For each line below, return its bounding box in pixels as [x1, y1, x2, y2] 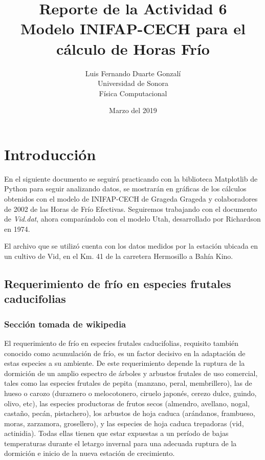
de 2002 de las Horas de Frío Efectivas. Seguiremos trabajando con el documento [4, 203, 257, 214]
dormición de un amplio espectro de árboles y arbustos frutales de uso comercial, [4, 367, 258, 378]
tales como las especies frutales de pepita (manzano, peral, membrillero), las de [4, 378, 252, 388]
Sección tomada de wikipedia [4, 317, 126, 330]
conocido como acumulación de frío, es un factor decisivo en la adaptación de [4, 347, 246, 358]
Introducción [4, 143, 96, 164]
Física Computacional [99, 87, 167, 98]
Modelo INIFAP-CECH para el [20, 18, 246, 39]
